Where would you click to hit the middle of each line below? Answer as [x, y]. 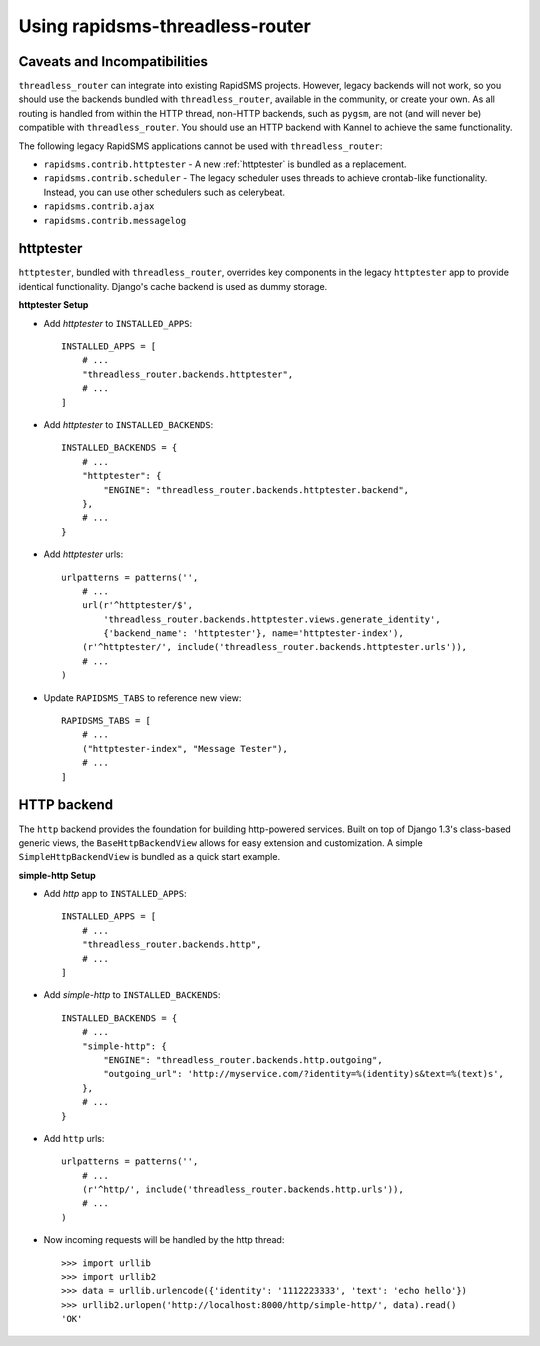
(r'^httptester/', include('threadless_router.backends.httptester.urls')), [274, 647]
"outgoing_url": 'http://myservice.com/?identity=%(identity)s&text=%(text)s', [304, 1074]
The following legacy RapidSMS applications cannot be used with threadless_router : [200, 146]
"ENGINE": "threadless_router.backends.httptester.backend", [256, 489]
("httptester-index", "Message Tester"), [185, 748]
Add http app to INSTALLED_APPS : [115, 894]
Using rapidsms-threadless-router [165, 26]
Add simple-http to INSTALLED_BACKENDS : [132, 995]
